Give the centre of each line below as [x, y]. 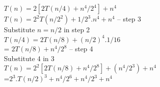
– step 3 [129, 19]
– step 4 [81, 49]
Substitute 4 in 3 [29, 58]
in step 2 [77, 29]
